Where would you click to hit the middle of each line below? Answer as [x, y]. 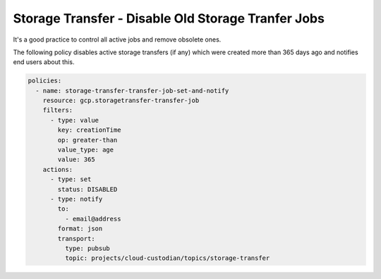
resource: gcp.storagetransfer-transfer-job [121, 101]
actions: [58, 169]
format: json [80, 229]
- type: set [71, 179]
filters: [58, 110]
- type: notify [77, 199]
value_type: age [86, 150]
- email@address [93, 219]
